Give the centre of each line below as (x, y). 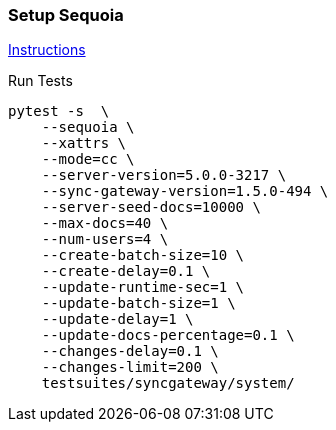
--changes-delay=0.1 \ (130, 351)
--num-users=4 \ (105, 239)
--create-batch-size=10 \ (143, 255)
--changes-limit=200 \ (130, 367)
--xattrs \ (84, 143)
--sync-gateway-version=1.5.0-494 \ (185, 191)
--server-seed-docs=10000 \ (151, 207)
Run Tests (40, 81)
